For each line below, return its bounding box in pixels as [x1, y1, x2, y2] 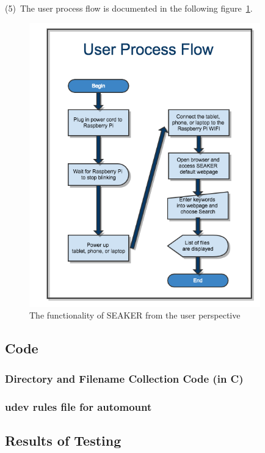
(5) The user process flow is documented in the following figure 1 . [5, 2, 253, 14]
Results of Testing [5, 430, 122, 449]
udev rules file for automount [5, 399, 152, 414]
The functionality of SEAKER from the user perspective [29, 309, 241, 322]
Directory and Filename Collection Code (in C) [5, 370, 244, 386]
